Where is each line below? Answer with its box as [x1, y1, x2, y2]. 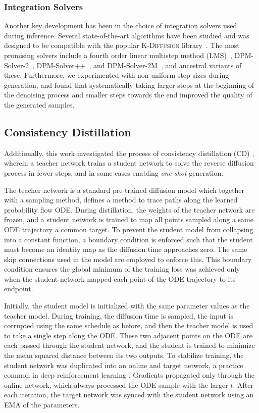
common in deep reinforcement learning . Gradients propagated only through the [4, 370, 254, 380]
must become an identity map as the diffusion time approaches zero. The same [4, 244, 247, 254]
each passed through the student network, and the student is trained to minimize [4, 340, 255, 350]
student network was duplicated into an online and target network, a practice [4, 359, 243, 370]
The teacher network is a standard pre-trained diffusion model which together [4, 184, 245, 195]
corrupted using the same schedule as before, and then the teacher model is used [4, 320, 253, 331]
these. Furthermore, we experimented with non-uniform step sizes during [4, 70, 229, 80]
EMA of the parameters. [4, 399, 80, 410]
